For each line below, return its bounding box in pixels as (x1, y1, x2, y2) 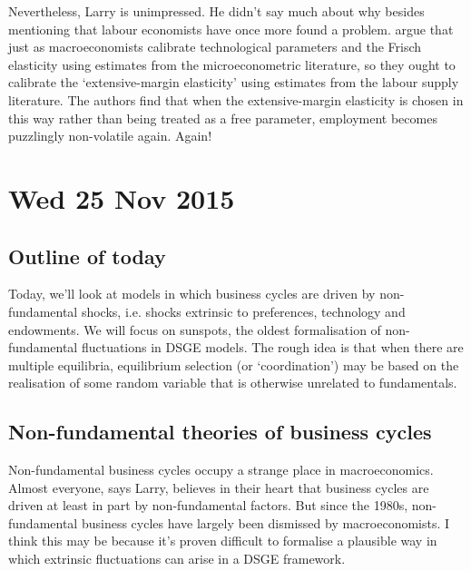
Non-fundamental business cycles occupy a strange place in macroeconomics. (8, 460, 434, 479)
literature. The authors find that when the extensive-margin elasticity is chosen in (8, 90, 464, 109)
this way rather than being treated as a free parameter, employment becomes (8, 108, 437, 127)
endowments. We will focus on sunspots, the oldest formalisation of (8, 320, 381, 339)
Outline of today (8, 241, 166, 270)
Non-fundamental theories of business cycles (8, 418, 432, 446)
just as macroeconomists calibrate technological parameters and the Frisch (8, 37, 422, 56)
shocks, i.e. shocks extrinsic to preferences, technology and (81, 301, 406, 320)
